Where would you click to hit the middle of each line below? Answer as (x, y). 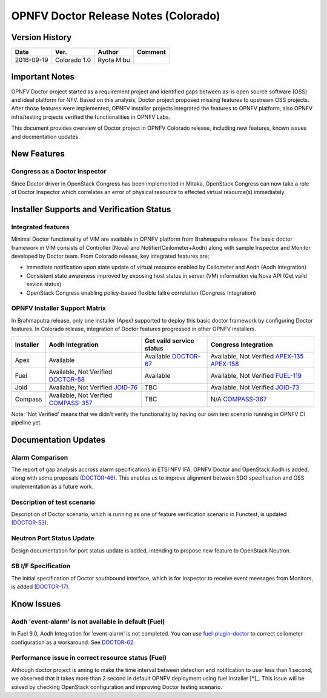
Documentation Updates (58, 440)
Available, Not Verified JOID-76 (93, 387)
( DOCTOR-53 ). (30, 523)
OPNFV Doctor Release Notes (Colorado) (116, 16)
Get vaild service (170, 341)
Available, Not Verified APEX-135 (257, 356)
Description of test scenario (53, 502)
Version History (41, 37)
